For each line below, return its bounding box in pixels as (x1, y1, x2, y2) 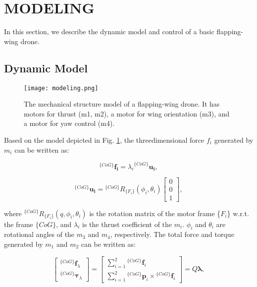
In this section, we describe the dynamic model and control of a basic (4, 26, 214, 37)
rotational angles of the (4, 229, 75, 239)
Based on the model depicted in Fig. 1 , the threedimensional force (4, 134, 205, 145)
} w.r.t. (227, 208, 249, 218)
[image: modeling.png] (24, 84, 99, 92)
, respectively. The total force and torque (110, 229, 234, 239)
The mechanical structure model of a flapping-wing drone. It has (24, 99, 220, 109)
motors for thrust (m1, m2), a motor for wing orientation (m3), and (24, 108, 230, 118)
